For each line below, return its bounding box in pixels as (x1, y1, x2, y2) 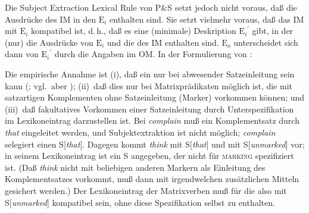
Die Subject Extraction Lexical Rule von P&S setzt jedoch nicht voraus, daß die (5, 1, 297, 13)
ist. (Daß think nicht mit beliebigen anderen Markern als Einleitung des (5, 161, 266, 173)
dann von (5, 48, 39, 60)
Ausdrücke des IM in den (5, 12, 96, 25)
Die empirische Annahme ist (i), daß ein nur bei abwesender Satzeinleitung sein (5, 67, 295, 80)
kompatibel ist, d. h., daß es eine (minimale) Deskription (31, 24, 236, 37)
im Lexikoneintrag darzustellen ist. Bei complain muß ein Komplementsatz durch (5, 114, 299, 127)
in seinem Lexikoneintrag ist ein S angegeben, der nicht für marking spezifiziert (5, 149, 294, 162)
